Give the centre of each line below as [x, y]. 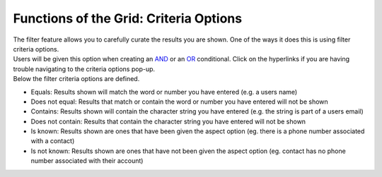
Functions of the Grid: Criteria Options [128, 18]
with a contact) [53, 141]
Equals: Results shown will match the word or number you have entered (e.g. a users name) [164, 92]
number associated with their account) [87, 161]
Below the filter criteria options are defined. [76, 79]
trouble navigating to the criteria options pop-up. [84, 69]
